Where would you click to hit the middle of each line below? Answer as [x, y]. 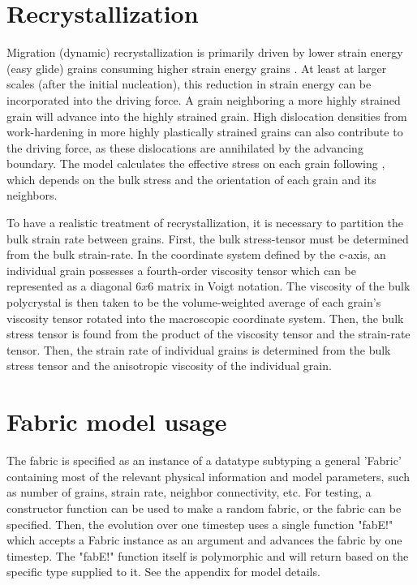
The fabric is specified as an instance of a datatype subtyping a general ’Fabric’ [204, 460]
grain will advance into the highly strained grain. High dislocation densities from [207, 116]
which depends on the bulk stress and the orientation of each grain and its [191, 179]
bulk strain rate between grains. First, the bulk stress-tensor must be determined [208, 238]
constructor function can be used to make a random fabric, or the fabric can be [204, 508]
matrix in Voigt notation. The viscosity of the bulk [284, 286]
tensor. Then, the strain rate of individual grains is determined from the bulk [199, 349]
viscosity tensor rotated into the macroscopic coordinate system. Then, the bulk [205, 318]
